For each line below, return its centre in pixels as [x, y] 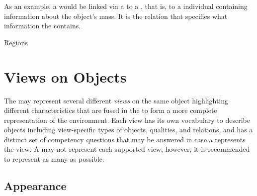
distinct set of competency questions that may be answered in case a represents [125, 139]
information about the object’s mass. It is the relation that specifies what [116, 16]
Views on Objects [65, 76]
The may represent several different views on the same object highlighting [116, 100]
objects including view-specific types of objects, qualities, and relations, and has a [128, 130]
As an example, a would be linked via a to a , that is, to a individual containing [126, 6]
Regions [16, 42]
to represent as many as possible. [54, 159]
